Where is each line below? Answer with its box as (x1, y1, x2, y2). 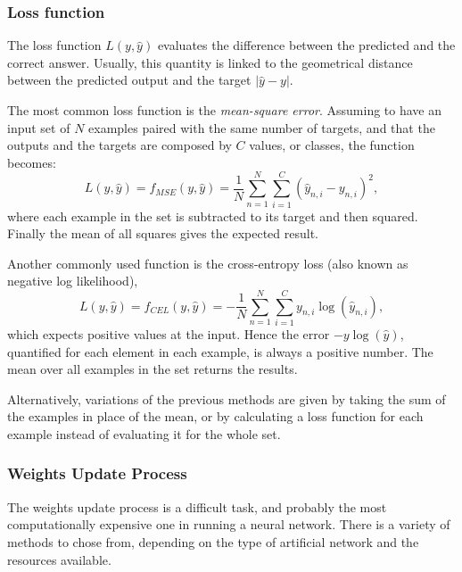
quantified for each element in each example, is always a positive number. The (7, 342, 433, 361)
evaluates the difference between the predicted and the (157, 36, 456, 54)
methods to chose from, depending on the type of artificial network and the (7, 532, 419, 551)
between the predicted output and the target (7, 70, 252, 89)
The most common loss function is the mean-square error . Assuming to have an (7, 101, 442, 119)
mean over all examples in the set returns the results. (7, 360, 298, 378)
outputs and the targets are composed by (7, 136, 232, 154)
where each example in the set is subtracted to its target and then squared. (7, 206, 418, 225)
